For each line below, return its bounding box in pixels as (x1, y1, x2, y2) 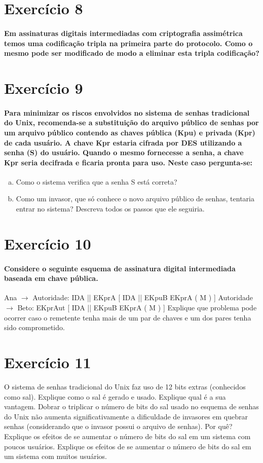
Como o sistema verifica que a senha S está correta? (16, 176, 177, 187)
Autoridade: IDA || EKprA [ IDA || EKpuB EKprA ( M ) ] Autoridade (32, 292, 253, 303)
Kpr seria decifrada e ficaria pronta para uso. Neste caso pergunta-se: (4, 157, 252, 167)
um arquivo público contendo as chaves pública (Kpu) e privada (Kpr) (4, 127, 255, 137)
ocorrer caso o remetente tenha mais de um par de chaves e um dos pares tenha (4, 312, 251, 323)
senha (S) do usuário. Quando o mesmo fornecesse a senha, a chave (4, 147, 244, 158)
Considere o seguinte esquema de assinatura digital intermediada (4, 263, 236, 273)
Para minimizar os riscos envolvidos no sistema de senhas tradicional (4, 107, 250, 118)
